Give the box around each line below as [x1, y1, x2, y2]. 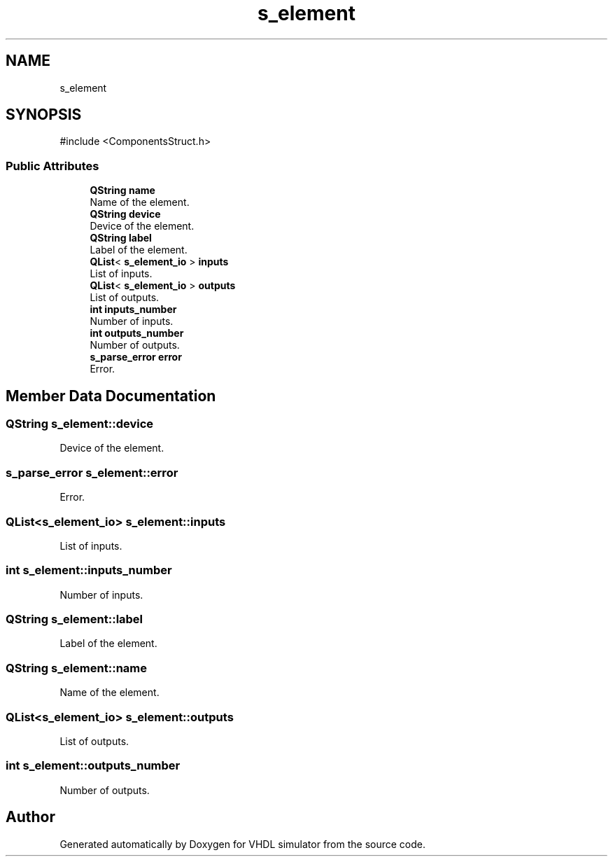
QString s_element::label [6, 612, 143, 627]
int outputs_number [90, 327, 184, 340]
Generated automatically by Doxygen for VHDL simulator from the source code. [59, 837, 426, 850]
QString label [90, 232, 152, 244]
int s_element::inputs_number [6, 563, 172, 578]
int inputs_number [90, 303, 177, 316]
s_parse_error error [90, 351, 182, 363]
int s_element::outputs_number [6, 758, 181, 773]
